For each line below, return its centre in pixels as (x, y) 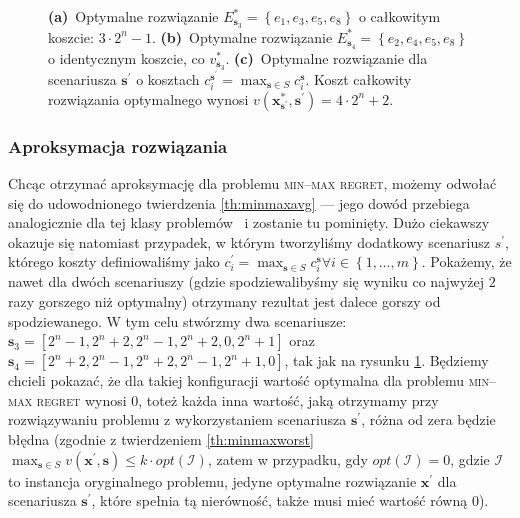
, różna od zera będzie (428, 419)
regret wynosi (81, 399)
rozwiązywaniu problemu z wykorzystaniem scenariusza (177, 419)
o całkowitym (399, 16)
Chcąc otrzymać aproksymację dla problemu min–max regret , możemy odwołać (252, 182)
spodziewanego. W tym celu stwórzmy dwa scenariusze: (177, 320)
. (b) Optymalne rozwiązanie (242, 36)
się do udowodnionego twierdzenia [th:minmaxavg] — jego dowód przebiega (239, 202)
